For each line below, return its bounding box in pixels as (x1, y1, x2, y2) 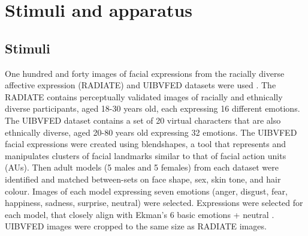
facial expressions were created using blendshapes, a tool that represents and (5, 138, 286, 150)
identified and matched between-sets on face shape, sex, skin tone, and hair (5, 172, 281, 185)
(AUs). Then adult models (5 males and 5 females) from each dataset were (5, 161, 279, 174)
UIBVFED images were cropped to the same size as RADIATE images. (5, 220, 267, 232)
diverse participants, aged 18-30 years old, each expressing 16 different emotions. (5, 102, 300, 115)
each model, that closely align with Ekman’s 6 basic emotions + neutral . (5, 208, 274, 220)
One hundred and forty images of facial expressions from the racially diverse (5, 67, 285, 79)
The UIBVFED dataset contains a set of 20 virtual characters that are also (5, 113, 281, 126)
